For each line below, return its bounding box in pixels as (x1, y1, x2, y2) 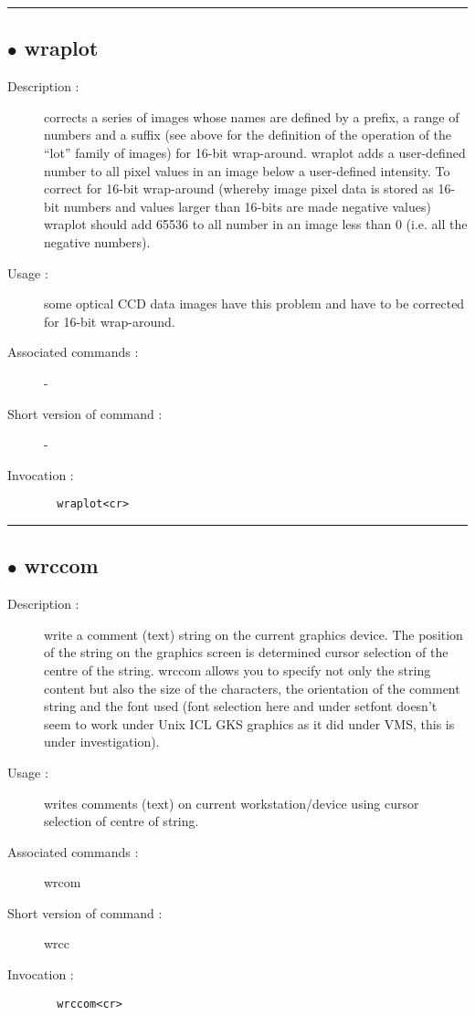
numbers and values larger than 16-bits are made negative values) (63, 196, 431, 215)
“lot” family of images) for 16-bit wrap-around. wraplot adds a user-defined (44, 142, 466, 162)
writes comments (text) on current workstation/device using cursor (44, 793, 419, 812)
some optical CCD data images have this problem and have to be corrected (44, 294, 465, 313)
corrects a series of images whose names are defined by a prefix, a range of (44, 107, 459, 126)
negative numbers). (44, 232, 151, 251)
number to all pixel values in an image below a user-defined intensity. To (44, 161, 450, 180)
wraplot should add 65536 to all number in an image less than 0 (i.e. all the (44, 215, 468, 234)
